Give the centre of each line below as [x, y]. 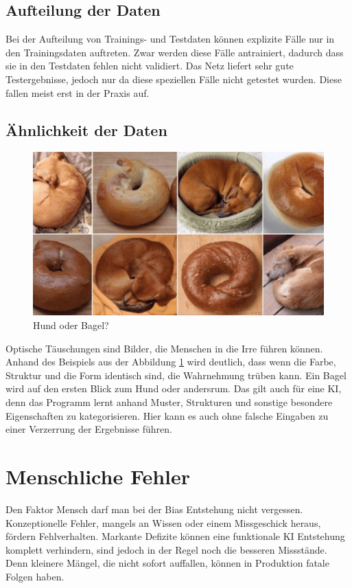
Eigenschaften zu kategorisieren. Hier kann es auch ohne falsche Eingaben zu [167, 415]
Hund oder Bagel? [71, 325]
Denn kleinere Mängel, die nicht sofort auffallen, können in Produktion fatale [167, 563]
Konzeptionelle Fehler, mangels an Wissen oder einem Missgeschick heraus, [163, 522]
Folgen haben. [35, 576]
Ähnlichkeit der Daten [86, 129]
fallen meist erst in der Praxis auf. [78, 92]
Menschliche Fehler [98, 476]
